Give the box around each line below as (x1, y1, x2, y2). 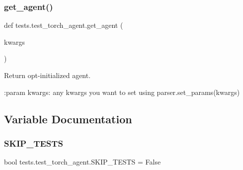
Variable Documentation (4, 111, 132, 126)
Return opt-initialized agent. (4, 70, 91, 80)
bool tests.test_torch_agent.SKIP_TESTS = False (4, 157, 161, 167)
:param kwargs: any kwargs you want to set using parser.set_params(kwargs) (4, 86, 240, 97)
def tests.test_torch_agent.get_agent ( (4, 20, 123, 30)
